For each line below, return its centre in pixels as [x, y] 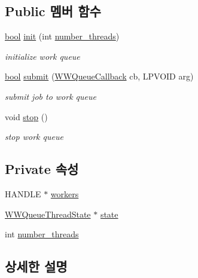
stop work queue [34, 137]
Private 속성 [42, 169]
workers [65, 193]
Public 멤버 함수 [53, 11]
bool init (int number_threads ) [62, 36]
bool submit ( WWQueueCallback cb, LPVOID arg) [99, 76]
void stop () [26, 116]
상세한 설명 [36, 266]
